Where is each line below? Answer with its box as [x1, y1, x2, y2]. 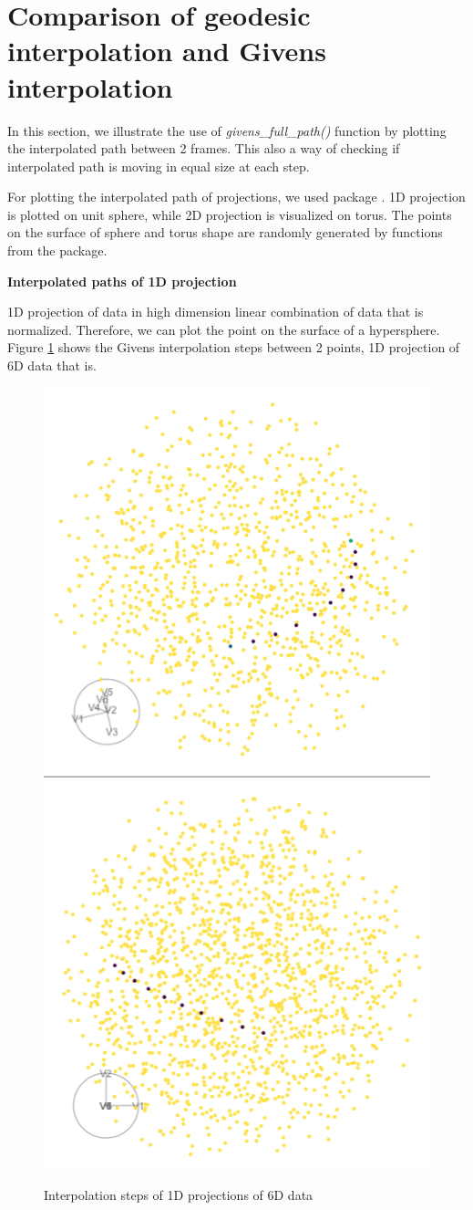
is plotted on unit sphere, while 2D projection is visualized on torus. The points [7, 204, 452, 224]
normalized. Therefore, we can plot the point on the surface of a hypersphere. [7, 319, 440, 339]
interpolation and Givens [7, 32, 326, 69]
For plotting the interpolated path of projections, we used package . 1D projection [7, 187, 466, 206]
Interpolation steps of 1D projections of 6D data [44, 1184, 314, 1204]
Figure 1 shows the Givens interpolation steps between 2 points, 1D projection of [7, 338, 460, 357]
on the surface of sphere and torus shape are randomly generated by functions [7, 223, 443, 242]
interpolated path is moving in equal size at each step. [7, 156, 310, 175]
